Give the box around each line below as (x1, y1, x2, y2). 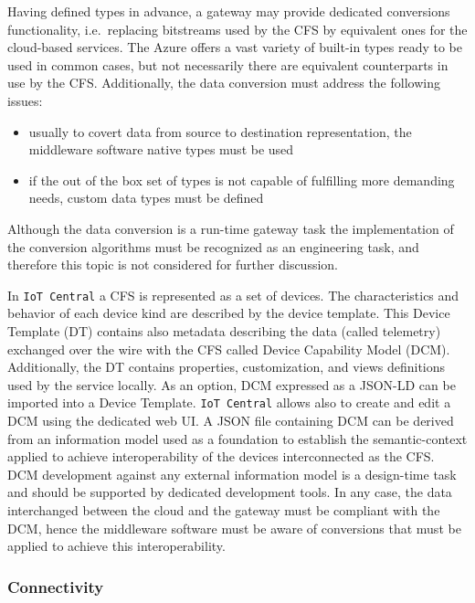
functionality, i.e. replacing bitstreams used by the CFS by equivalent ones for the (7, 19, 468, 38)
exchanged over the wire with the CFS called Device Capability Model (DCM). (7, 339, 450, 358)
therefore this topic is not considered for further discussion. (7, 255, 338, 274)
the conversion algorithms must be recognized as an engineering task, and (7, 237, 419, 256)
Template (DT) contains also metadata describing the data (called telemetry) (7, 321, 441, 340)
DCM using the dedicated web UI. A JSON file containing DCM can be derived (7, 411, 454, 429)
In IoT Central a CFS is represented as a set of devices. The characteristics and (7, 285, 459, 304)
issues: (7, 90, 43, 110)
